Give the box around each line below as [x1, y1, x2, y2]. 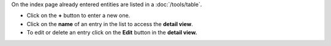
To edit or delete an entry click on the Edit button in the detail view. [26, 29, 197, 36]
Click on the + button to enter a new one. [26, 12, 131, 19]
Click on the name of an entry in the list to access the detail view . [26, 20, 193, 27]
